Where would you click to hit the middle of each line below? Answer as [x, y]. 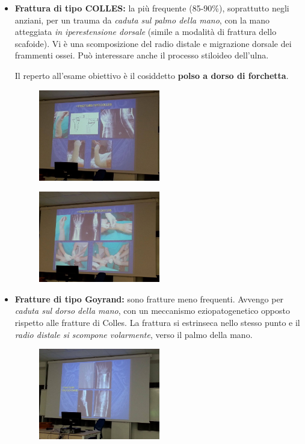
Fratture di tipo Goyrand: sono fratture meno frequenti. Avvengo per [149, 299]
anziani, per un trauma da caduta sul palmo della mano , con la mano [142, 20]
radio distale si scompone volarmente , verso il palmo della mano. [134, 334]
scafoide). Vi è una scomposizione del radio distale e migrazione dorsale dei [153, 43]
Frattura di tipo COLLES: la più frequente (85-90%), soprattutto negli [152, 8]
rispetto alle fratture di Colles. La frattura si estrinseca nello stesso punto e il [157, 322]
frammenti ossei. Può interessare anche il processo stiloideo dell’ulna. [142, 55]
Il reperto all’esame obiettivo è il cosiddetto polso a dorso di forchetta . [152, 75]
